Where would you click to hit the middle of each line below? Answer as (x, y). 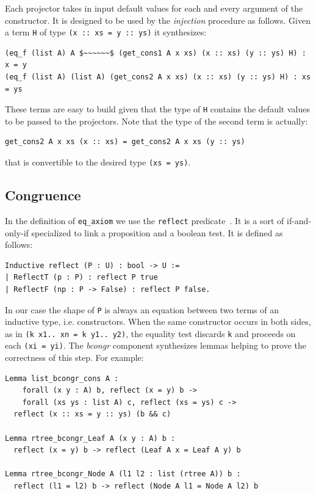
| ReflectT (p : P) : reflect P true (81, 278)
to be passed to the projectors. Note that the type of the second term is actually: (156, 121)
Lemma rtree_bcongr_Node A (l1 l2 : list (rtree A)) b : (123, 474)
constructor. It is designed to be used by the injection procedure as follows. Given (158, 20)
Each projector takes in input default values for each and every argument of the (154, 8)
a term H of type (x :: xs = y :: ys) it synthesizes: (106, 32)
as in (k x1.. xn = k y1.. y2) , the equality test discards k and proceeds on (150, 333)
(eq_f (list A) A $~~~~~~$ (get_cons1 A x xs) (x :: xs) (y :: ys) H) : (156, 53)
